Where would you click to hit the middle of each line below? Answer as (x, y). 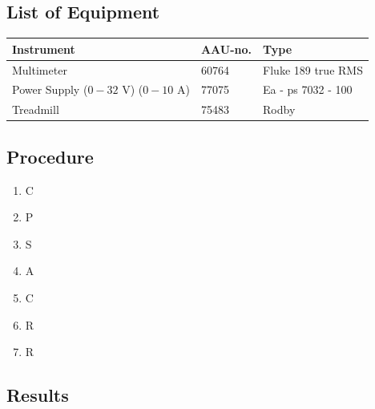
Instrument (44, 49)
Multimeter (40, 69)
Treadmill (36, 109)
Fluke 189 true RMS (313, 69)
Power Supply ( (50, 89)
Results (38, 395)
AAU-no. (226, 49)
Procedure (50, 156)
